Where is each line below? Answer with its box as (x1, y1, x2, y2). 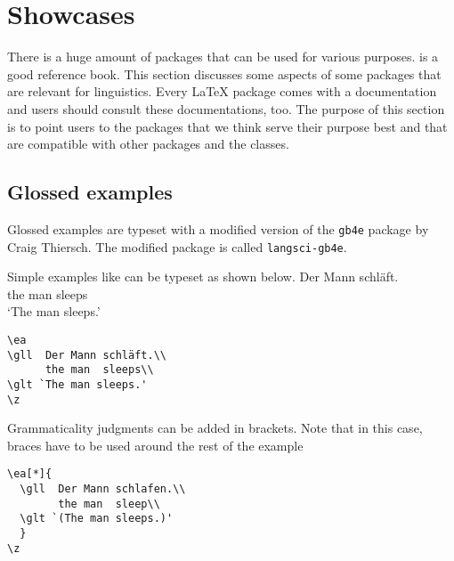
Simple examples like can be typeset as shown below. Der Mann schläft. (7, 267, 399, 286)
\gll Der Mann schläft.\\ (7, 348, 166, 362)
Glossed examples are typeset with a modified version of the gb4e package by (7, 219, 429, 238)
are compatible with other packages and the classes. (7, 134, 289, 153)
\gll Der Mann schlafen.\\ (20, 483, 186, 496)
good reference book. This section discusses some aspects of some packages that (7, 64, 442, 83)
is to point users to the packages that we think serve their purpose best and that (7, 117, 448, 135)
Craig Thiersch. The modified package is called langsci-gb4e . (7, 237, 347, 256)
